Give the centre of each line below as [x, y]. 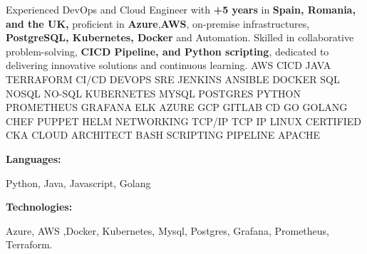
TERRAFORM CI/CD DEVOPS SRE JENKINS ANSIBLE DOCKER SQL [173, 79]
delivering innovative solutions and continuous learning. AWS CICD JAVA [169, 65]
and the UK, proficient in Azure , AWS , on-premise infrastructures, [158, 23]
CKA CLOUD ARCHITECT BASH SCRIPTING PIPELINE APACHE [163, 135]
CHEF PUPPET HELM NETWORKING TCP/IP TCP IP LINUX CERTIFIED [184, 121]
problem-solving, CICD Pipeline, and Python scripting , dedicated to [167, 51]
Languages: [33, 158]
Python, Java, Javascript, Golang [78, 182]
